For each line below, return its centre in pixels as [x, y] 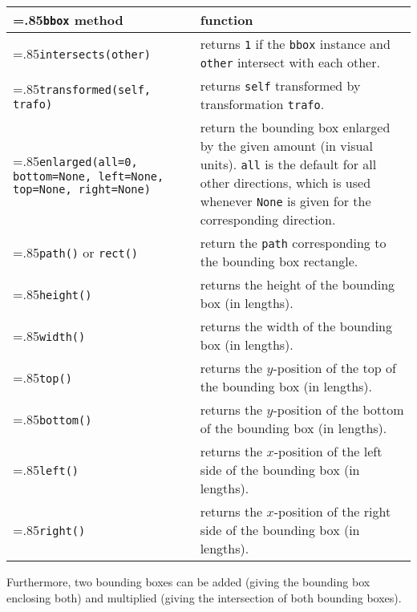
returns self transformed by [280, 85]
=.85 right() [49, 530]
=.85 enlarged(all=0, [75, 160]
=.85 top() [43, 377]
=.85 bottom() [53, 419]
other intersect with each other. [290, 62]
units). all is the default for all [288, 164]
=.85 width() [49, 335]
